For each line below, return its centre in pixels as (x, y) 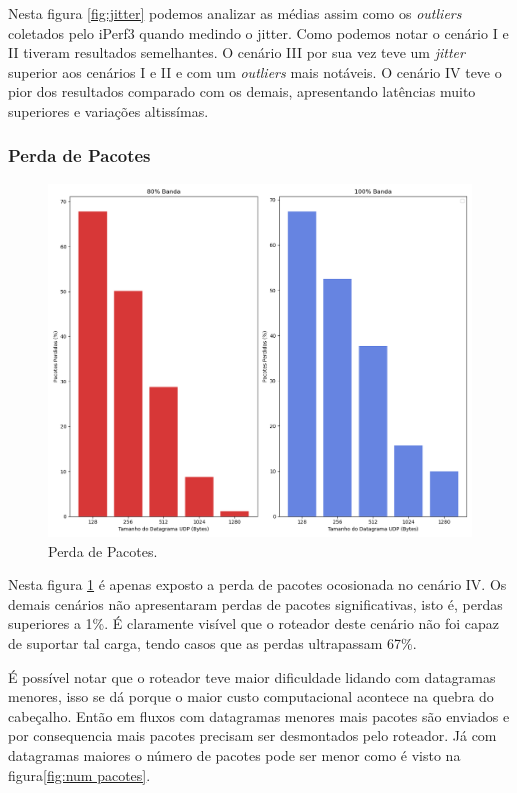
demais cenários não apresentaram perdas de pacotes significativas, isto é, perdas (255, 603)
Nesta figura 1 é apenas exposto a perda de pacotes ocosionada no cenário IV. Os (257, 584)
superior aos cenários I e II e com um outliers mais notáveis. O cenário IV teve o (255, 71)
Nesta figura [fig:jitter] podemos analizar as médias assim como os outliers (235, 13)
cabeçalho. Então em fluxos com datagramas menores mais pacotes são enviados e (259, 715)
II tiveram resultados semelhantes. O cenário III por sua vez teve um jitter (236, 52)
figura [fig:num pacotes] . (79, 774)
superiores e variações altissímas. (108, 110)
